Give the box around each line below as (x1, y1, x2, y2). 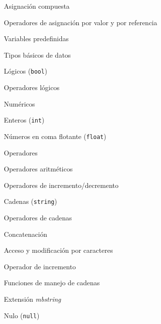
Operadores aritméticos (4, 164, 73, 174)
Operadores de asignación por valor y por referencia (4, 17, 158, 27)
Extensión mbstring (4, 293, 61, 304)
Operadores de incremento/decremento (4, 180, 119, 190)
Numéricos (4, 98, 35, 108)
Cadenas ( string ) (4, 196, 57, 206)
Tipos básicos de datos (4, 49, 71, 60)
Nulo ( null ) (4, 310, 40, 320)
